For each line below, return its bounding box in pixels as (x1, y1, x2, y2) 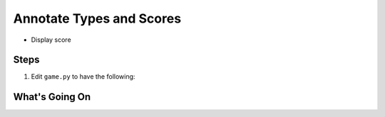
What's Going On (13, 91, 91, 103)
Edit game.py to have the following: (31, 72, 135, 81)
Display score (31, 35, 71, 44)
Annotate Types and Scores (13, 11, 182, 26)
